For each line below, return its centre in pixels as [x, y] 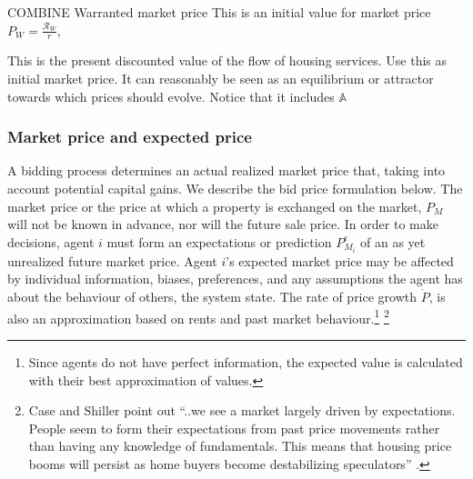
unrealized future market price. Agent [112, 260]
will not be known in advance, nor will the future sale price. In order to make [223, 224]
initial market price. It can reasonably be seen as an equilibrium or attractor [221, 79]
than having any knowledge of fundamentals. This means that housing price [240, 446]
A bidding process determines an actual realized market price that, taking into [226, 170]
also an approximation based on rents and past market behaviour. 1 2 [198, 316]
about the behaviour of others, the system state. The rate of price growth [212, 297]
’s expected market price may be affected [340, 260]
